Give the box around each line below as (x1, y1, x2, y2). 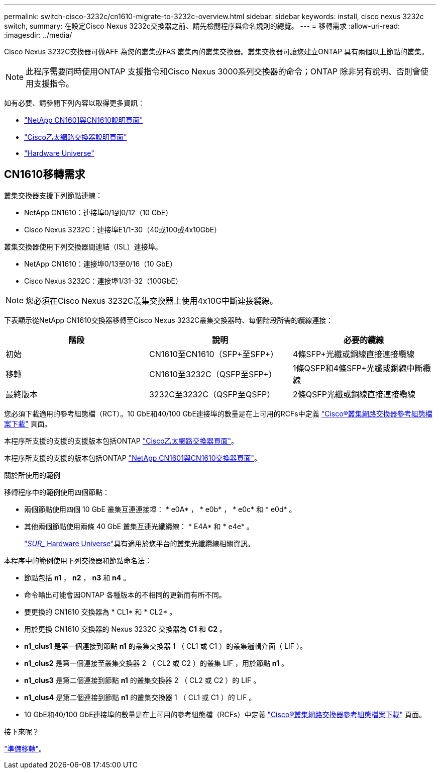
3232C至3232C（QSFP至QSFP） (149, 389, 275, 399)
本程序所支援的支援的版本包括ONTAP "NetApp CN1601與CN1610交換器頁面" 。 (4, 453, 262, 462)
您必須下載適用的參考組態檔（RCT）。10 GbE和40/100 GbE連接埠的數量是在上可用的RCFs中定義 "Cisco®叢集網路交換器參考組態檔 (4, 409, 432, 418)
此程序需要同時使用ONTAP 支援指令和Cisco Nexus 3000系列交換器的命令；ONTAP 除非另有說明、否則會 (26, 66, 420, 76)
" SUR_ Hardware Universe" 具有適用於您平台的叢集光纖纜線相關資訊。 (24, 539, 255, 548)
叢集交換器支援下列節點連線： (4, 191, 102, 200)
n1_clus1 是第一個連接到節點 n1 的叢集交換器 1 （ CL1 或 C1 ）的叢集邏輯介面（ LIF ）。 (24, 641, 307, 650)
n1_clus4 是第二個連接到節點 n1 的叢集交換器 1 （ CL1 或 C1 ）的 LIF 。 (24, 693, 256, 702)
